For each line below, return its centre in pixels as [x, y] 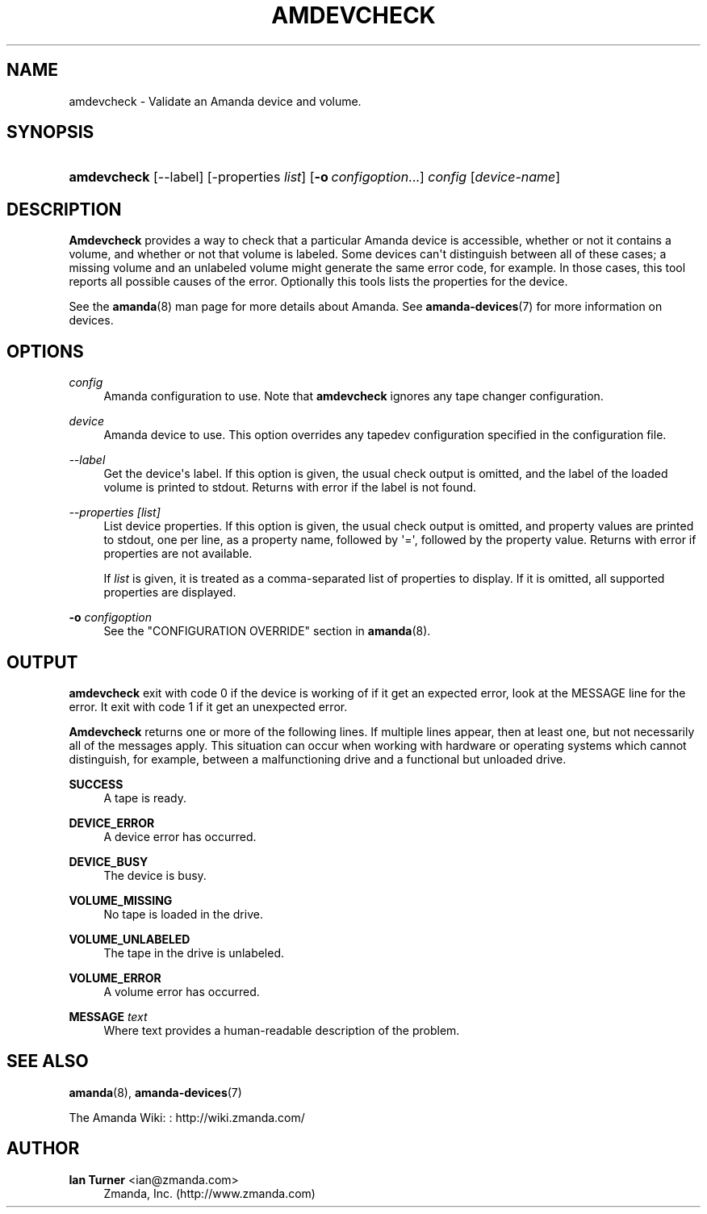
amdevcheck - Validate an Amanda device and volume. [215, 101]
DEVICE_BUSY [109, 861]
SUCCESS [96, 784]
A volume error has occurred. [182, 991]
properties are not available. [178, 554]
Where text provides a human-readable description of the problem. [282, 1030]
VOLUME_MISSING [121, 900]
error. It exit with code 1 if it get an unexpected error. [208, 706]
